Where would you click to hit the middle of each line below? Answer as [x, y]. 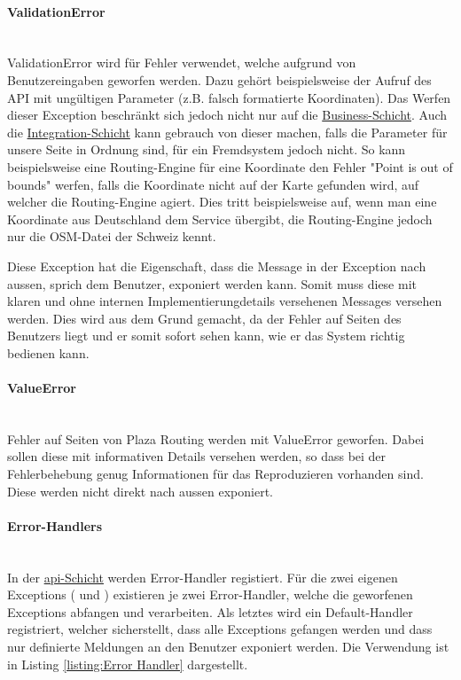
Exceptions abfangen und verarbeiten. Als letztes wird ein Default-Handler [210, 611]
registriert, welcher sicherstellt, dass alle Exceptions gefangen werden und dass [220, 629]
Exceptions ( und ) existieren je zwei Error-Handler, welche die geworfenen [210, 594]
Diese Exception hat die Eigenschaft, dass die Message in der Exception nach [217, 266]
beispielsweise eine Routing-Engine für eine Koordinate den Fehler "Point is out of [230, 166]
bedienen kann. [48, 352]
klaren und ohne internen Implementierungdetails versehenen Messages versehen [225, 301]
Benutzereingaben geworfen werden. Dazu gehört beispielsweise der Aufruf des [219, 79]
